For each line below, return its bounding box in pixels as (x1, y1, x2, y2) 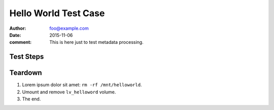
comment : (9, 39, 32, 45)
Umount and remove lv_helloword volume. (22, 89, 116, 95)
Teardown (9, 69, 43, 77)
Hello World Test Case (9, 8, 105, 19)
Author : (9, 25, 26, 31)
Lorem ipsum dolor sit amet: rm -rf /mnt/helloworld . (22, 82, 142, 88)
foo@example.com (49, 25, 89, 31)
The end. (22, 96, 41, 102)
